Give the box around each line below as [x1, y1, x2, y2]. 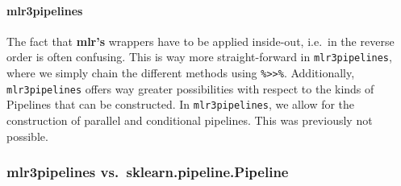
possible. [6, 127, 48, 144]
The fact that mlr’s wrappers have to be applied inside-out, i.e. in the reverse [6, 32, 395, 49]
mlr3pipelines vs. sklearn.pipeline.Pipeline [6, 162, 289, 182]
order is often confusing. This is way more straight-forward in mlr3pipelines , [6, 48, 392, 65]
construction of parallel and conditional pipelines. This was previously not [6, 112, 373, 129]
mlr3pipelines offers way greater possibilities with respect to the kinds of [6, 80, 374, 97]
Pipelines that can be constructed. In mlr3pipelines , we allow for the [6, 96, 355, 113]
